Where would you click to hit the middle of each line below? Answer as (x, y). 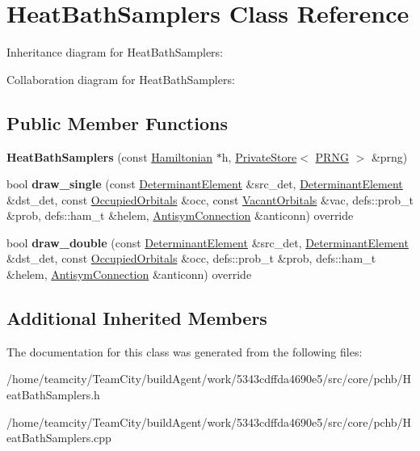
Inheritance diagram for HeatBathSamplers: (115, 52)
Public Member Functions (117, 122)
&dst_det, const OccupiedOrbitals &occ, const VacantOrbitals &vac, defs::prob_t (210, 199)
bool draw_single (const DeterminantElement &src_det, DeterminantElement (205, 184)
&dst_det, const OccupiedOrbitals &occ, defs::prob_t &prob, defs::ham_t (191, 258)
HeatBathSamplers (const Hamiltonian (110, 156)
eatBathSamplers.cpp (59, 438)
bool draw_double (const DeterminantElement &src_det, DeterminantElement (208, 242)
